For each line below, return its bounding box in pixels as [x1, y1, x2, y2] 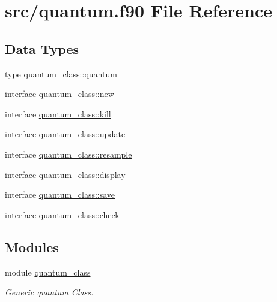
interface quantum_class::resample [5, 147, 132, 160]
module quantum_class [5, 265, 91, 278]
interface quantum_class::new [5, 87, 114, 100]
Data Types [5, 39, 79, 58]
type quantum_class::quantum [5, 67, 117, 80]
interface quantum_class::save [5, 188, 115, 201]
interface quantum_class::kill [5, 107, 111, 120]
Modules [5, 237, 59, 256]
